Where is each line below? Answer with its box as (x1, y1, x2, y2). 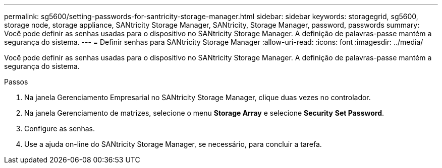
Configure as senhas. (24, 124, 95, 133)
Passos (4, 77, 28, 86)
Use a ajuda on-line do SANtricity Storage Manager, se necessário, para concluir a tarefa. (24, 140, 322, 148)
